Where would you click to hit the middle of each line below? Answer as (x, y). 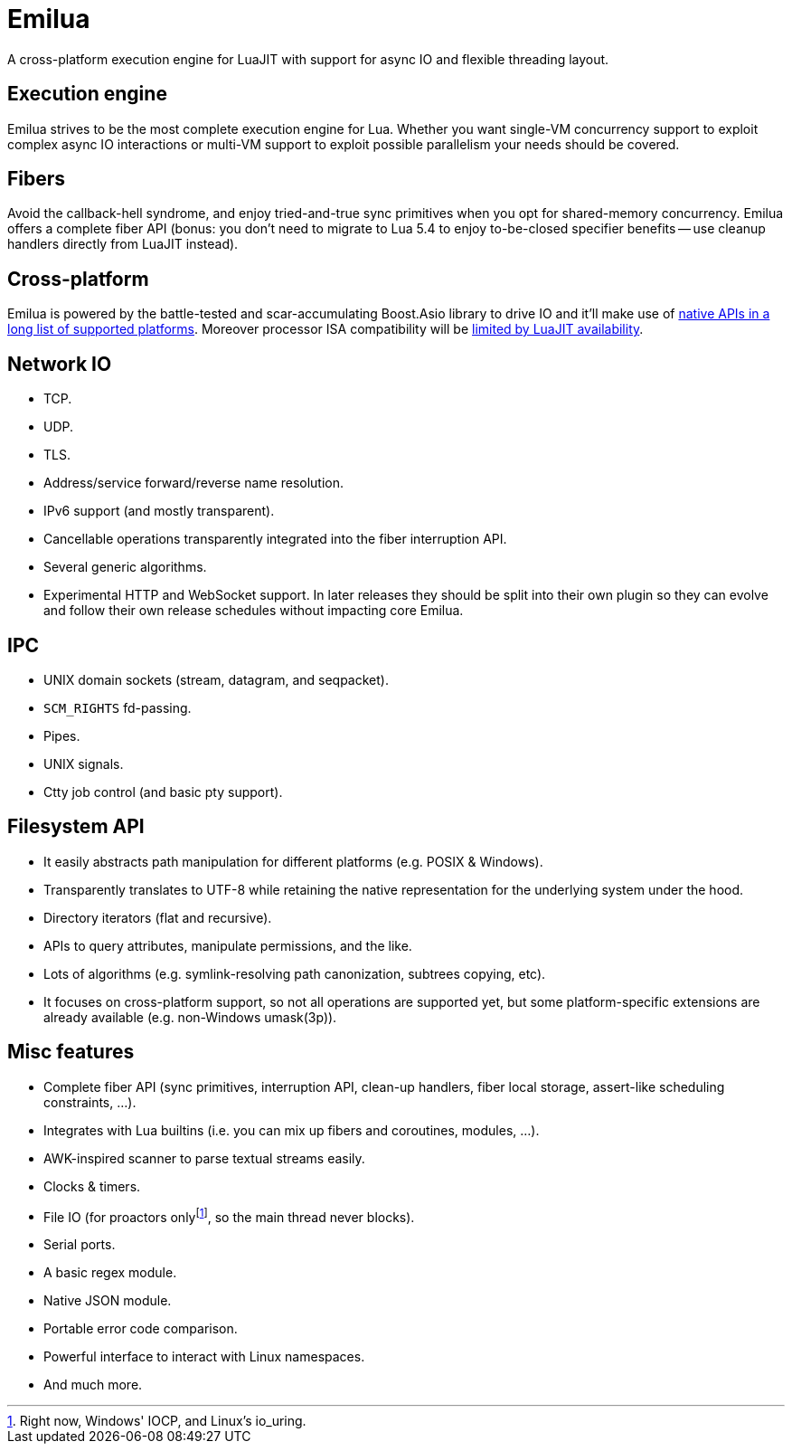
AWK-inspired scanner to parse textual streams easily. (204, 1158)
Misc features (71, 1052)
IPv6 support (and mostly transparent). (159, 511)
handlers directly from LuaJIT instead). (123, 244)
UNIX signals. (84, 763)
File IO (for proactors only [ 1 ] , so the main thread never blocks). (229, 1215)
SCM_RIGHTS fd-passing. (118, 707)
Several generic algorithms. (125, 567)
